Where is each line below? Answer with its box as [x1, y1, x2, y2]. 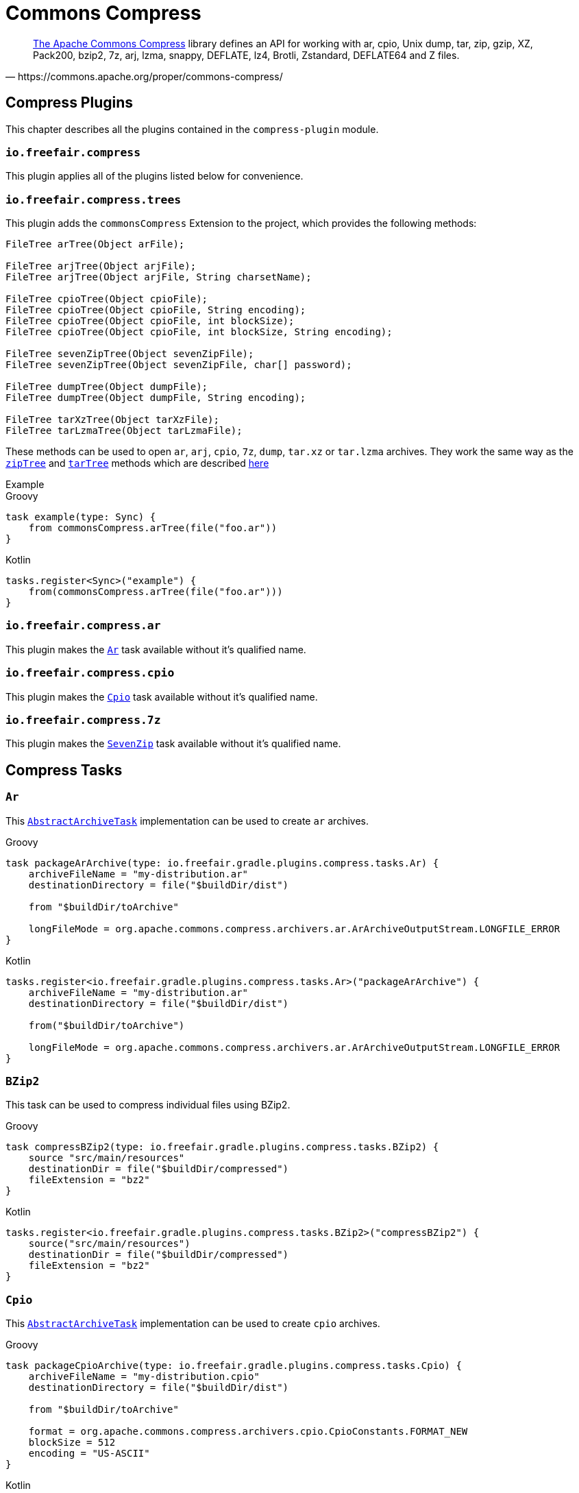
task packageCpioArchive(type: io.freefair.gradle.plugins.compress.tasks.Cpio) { [5, 1360, 462, 1372]
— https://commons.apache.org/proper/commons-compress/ [5, 70, 283, 82]
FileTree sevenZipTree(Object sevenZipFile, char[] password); [5, 359, 352, 371]
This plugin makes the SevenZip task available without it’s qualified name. [5, 738, 341, 750]
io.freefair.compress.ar [5, 619, 161, 633]
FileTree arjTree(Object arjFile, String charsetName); [5, 271, 312, 283]
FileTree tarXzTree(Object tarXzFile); [5, 414, 219, 426]
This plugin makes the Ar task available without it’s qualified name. [5, 643, 306, 655]
